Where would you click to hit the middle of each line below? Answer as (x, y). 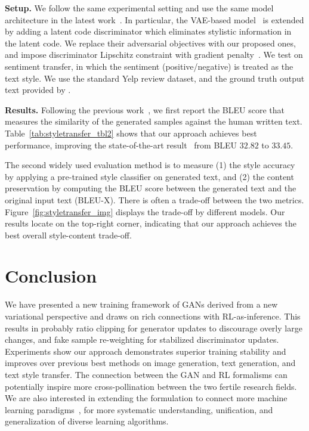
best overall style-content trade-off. (68, 235)
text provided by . (38, 90)
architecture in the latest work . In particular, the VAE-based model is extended (154, 19)
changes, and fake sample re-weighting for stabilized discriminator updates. (142, 339)
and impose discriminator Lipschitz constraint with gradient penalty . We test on (154, 55)
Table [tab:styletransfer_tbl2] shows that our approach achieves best (131, 133)
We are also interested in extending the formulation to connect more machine (146, 398)
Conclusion (51, 276)
